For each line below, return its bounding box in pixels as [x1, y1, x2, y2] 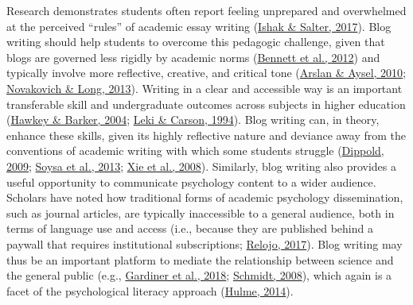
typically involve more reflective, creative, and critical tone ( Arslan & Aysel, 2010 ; [6, 64, 407, 81]
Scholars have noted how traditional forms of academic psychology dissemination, [6, 189, 403, 206]
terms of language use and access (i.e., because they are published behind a [6, 220, 373, 237]
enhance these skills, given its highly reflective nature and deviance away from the [6, 126, 407, 143]
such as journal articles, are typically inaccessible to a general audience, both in [6, 204, 395, 221]
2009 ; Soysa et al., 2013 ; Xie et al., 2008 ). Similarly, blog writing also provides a [6, 157, 396, 174]
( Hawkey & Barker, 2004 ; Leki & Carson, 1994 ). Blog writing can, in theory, [6, 111, 380, 128]
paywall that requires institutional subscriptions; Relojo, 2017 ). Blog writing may [6, 235, 403, 252]
